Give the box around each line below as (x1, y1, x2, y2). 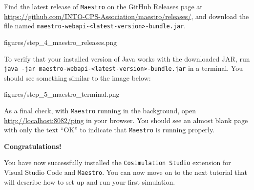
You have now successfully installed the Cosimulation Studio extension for (4, 157, 231, 168)
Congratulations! (4, 141, 62, 151)
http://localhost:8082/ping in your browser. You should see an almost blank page (4, 115, 248, 125)
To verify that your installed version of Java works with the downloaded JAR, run (4, 53, 250, 63)
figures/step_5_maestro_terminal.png (4, 89, 120, 99)
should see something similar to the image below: (4, 72, 151, 83)
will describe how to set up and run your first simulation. (4, 176, 175, 187)
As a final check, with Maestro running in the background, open (4, 105, 196, 115)
